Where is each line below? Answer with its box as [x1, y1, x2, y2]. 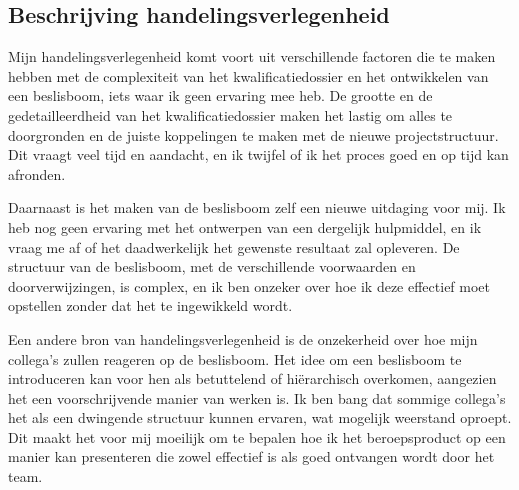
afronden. [8, 163, 66, 184]
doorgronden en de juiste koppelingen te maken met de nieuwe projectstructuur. [8, 124, 499, 145]
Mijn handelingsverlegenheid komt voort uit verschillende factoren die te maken [8, 46, 496, 67]
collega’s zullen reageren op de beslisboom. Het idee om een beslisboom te [8, 348, 462, 369]
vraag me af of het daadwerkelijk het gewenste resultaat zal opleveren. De [8, 236, 460, 257]
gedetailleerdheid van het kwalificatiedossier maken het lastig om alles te [8, 104, 453, 125]
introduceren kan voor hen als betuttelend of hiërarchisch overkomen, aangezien [8, 368, 497, 389]
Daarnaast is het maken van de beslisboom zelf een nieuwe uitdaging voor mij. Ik [8, 197, 506, 218]
